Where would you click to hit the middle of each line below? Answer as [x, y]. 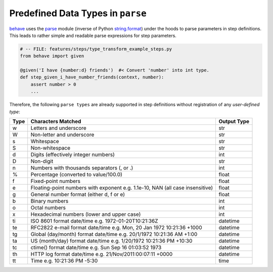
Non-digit [42, 161]
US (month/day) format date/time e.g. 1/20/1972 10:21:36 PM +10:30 [111, 241]
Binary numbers [50, 201]
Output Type [234, 121]
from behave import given [52, 56]
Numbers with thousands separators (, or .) [82, 168]
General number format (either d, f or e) [78, 195]
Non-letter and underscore [62, 135]
